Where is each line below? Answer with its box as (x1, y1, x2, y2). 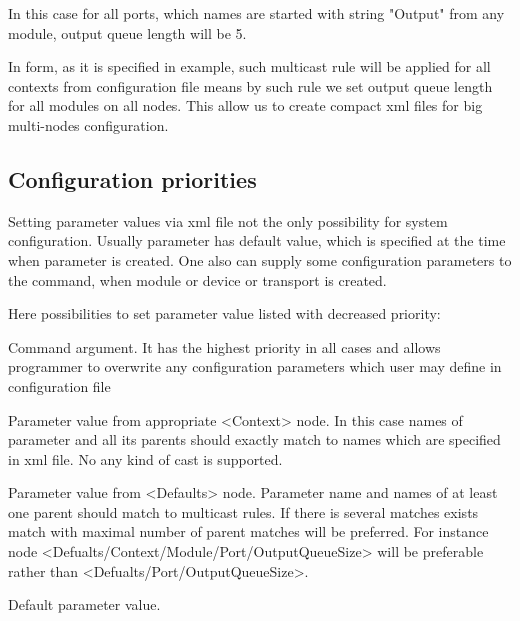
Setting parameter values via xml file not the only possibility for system (8, 210, 448, 231)
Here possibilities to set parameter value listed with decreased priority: (8, 303, 441, 324)
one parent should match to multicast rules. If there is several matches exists (8, 501, 479, 522)
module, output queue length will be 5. (8, 22, 247, 43)
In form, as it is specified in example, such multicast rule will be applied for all (8, 56, 491, 77)
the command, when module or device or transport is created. (8, 269, 387, 290)
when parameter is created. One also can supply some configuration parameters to (8, 249, 512, 270)
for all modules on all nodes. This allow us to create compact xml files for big (8, 95, 483, 116)
